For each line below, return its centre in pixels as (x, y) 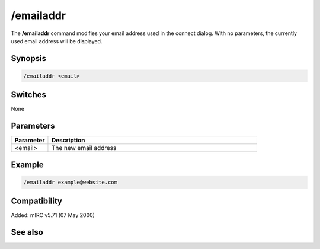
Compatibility (36, 201)
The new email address (84, 148)
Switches (29, 95)
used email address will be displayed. (57, 41)
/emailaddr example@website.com (71, 182)
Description (68, 141)
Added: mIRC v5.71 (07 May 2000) (53, 215)
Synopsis (29, 58)
